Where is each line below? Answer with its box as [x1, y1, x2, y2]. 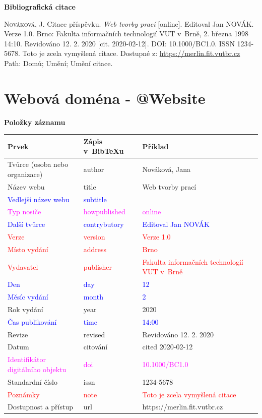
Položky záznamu [4, 116, 65, 127]
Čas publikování [8, 316, 57, 327]
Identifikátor [8, 354, 46, 365]
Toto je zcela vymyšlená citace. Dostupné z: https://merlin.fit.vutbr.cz [22, 48, 240, 58]
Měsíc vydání [8, 291, 48, 302]
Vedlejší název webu [8, 194, 70, 204]
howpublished [83, 206, 125, 217]
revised [83, 329, 105, 339]
